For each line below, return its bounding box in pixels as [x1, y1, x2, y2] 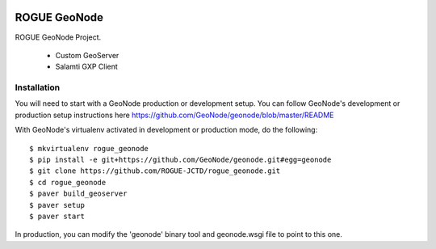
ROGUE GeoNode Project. [15, 32, 102, 42]
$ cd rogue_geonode [29, 178, 107, 187]
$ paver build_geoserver [29, 189, 128, 198]
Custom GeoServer [55, 50, 119, 60]
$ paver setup [29, 200, 85, 209]
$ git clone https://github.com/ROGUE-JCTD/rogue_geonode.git [29, 167, 281, 175]
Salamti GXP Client [55, 61, 119, 72]
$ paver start [29, 211, 85, 221]
